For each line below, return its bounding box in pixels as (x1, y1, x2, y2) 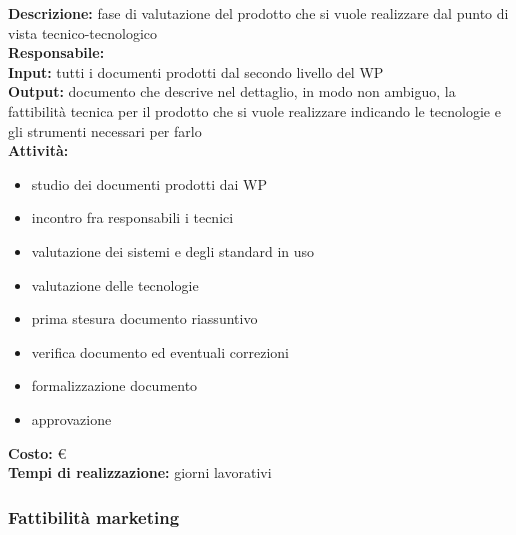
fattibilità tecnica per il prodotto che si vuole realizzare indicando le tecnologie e (8, 100, 501, 121)
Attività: (8, 140, 69, 161)
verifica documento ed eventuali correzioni (31, 341, 289, 362)
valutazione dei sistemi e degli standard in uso (31, 240, 315, 261)
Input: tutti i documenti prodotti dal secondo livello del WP (8, 61, 384, 82)
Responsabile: (8, 42, 105, 63)
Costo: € (8, 442, 67, 463)
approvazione (31, 408, 112, 429)
